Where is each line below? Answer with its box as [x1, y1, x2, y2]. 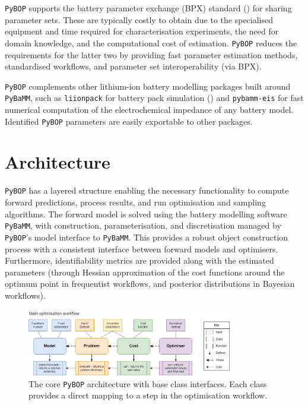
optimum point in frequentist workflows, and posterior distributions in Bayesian [5, 277, 295, 290]
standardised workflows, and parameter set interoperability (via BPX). [5, 60, 262, 72]
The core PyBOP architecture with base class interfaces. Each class [28, 377, 267, 390]
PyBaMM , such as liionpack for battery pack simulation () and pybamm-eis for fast [5, 91, 304, 104]
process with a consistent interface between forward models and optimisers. [5, 242, 278, 255]
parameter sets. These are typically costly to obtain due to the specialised [5, 13, 274, 26]
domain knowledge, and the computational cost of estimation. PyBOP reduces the [5, 36, 297, 49]
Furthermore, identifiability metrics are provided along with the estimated [5, 254, 274, 267]
